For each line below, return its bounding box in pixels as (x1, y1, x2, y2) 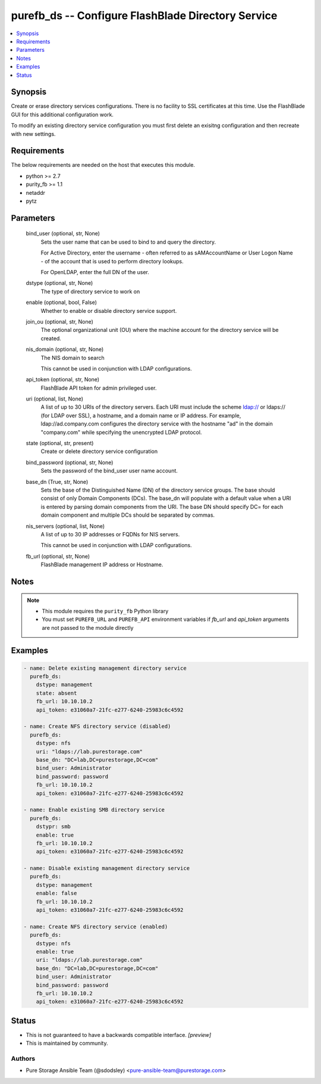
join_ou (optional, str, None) (26, 318, 93, 325)
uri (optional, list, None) (26, 395, 83, 402)
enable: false (36, 890, 77, 897)
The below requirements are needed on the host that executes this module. (11, 161, 196, 169)
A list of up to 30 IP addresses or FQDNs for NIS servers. (40, 530, 180, 538)
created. (40, 334, 62, 342)
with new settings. (11, 130, 56, 137)
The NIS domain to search (40, 354, 105, 361)
